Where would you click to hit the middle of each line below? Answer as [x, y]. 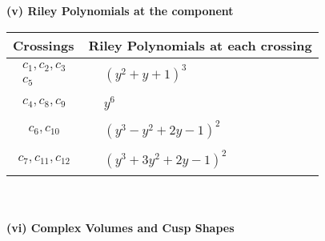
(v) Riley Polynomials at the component [120, 10]
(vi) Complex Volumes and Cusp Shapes [120, 227]
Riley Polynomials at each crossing [200, 45]
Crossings [44, 45]
